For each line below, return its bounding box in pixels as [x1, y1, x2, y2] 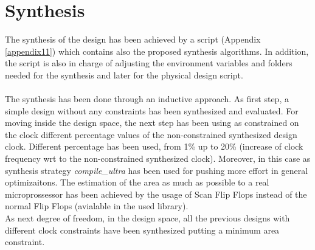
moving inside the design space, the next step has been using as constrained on [5, 116, 299, 129]
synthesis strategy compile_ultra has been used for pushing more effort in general [5, 164, 308, 176]
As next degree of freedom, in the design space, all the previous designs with [5, 212, 290, 224]
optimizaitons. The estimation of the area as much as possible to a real [5, 176, 269, 189]
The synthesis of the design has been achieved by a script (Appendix [5, 33, 261, 46]
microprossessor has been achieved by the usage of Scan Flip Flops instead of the [5, 187, 307, 200]
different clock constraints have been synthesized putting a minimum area [5, 223, 280, 236]
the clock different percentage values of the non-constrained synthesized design [5, 128, 297, 141]
